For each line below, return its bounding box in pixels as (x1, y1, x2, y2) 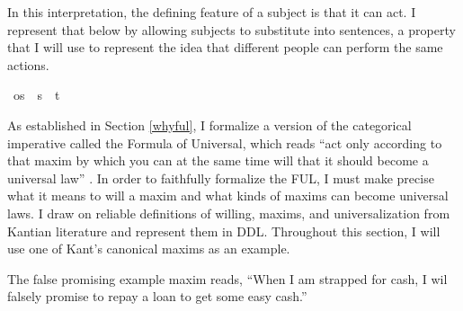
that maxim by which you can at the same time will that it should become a (7, 151, 429, 170)
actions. (7, 55, 49, 74)
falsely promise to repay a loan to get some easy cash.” (7, 287, 307, 306)
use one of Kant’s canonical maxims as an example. (7, 239, 290, 258)
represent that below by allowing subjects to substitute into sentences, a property (7, 20, 456, 39)
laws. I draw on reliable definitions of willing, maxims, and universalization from (7, 203, 450, 222)
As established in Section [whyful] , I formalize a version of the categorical (7, 115, 412, 134)
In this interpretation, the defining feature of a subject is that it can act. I (7, 3, 416, 21)
